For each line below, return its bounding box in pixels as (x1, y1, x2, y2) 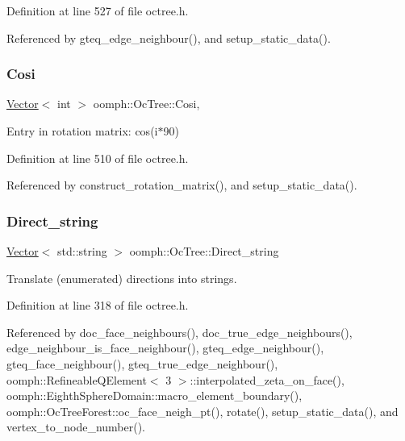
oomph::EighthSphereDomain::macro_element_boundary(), (6, 387, 303, 404)
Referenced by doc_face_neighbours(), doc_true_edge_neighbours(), (6, 323, 353, 340)
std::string (57, 243, 107, 259)
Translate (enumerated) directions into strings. (6, 269, 237, 286)
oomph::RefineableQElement (6, 371, 147, 388)
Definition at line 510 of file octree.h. (6, 149, 189, 166)
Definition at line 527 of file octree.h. (6, 2, 189, 19)
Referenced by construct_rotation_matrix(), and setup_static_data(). (6, 177, 357, 193)
